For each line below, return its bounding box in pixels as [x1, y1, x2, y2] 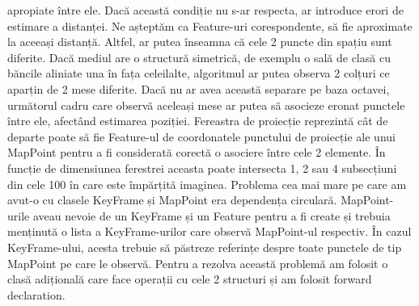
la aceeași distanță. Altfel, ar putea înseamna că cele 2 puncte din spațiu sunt [7, 33, 392, 50]
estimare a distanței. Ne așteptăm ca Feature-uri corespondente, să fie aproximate [7, 17, 413, 34]
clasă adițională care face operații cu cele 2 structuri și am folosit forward [7, 270, 372, 287]
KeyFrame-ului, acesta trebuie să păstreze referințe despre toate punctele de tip [7, 238, 402, 255]
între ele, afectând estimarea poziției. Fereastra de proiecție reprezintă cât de [7, 112, 388, 129]
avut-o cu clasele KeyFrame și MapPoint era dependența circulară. [7, 191, 337, 208]
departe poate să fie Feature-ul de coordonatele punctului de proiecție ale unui [7, 128, 396, 145]
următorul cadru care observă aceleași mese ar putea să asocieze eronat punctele [7, 96, 405, 113]
